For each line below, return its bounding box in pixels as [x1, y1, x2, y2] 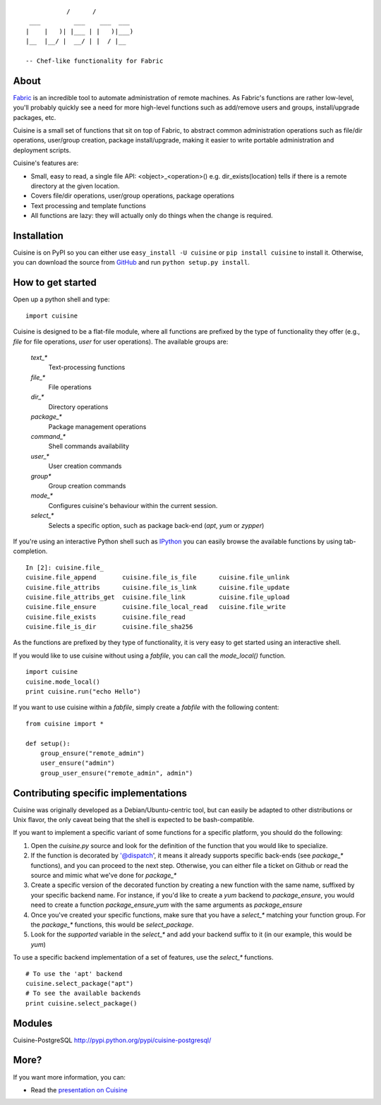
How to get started [13, 277, 97, 289]
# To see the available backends [25, 989, 141, 998]
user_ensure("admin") [40, 759, 116, 767]
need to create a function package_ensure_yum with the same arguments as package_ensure [30, 900, 303, 910]
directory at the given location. [30, 181, 120, 190]
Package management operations [48, 422, 147, 430]
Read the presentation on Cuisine [30, 1085, 128, 1094]
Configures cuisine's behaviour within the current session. [48, 501, 218, 509]
